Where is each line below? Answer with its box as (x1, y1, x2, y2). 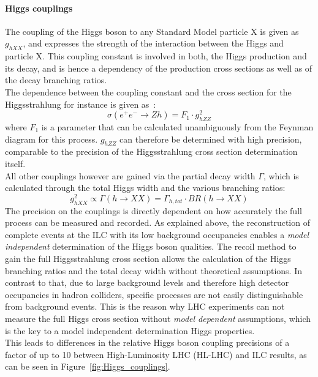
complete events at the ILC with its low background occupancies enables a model (5, 228, 309, 241)
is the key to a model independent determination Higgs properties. (5, 324, 255, 337)
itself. (5, 157, 26, 170)
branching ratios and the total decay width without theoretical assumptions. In (5, 264, 303, 277)
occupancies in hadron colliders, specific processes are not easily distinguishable (5, 288, 303, 300)
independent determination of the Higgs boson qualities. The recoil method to (5, 240, 297, 253)
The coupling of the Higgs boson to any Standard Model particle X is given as (5, 24, 299, 37)
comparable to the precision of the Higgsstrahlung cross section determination (5, 145, 298, 158)
